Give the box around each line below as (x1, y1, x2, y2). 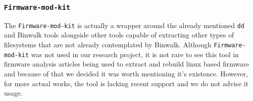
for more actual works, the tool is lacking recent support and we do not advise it (4, 78, 249, 88)
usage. (4, 88, 23, 98)
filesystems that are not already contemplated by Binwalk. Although (4, 39, 211, 50)
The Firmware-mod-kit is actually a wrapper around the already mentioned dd (4, 20, 245, 30)
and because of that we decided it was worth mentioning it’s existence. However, (4, 68, 248, 78)
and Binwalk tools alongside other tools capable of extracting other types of (4, 30, 234, 40)
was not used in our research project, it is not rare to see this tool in (31, 49, 239, 59)
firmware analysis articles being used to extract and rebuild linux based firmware (4, 59, 249, 69)
